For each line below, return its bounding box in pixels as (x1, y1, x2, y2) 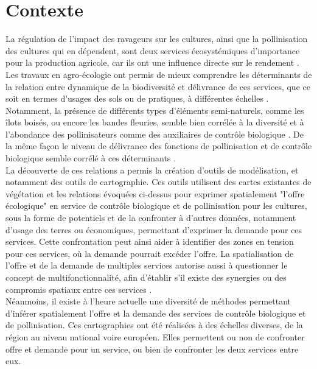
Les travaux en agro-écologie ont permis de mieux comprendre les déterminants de (5, 68, 312, 80)
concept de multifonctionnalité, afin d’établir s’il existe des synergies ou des (5, 271, 287, 283)
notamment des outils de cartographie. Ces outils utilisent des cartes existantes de (5, 175, 312, 188)
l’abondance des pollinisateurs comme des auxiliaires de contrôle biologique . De (5, 127, 304, 140)
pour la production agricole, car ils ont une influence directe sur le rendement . (5, 56, 299, 69)
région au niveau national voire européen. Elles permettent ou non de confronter (5, 330, 305, 343)
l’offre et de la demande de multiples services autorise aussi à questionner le (5, 259, 288, 272)
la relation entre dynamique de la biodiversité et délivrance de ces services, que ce (5, 80, 310, 93)
